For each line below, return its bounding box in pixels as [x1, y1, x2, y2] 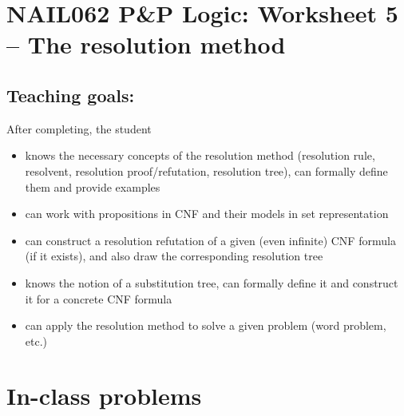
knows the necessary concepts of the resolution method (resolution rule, [25, 147, 375, 164]
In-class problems [6, 379, 202, 412]
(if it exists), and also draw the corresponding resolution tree [25, 248, 323, 264]
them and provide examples [25, 178, 160, 195]
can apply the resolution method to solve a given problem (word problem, [25, 317, 386, 334]
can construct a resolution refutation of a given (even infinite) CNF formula [25, 232, 396, 248]
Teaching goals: [6, 82, 135, 107]
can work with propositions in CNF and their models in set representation [25, 205, 389, 222]
